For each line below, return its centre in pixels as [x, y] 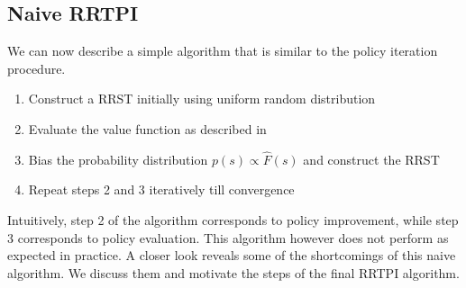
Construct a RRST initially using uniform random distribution [202, 99]
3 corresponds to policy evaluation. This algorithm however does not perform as [228, 237]
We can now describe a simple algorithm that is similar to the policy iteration [223, 51]
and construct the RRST [371, 159]
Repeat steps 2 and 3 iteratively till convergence [161, 189]
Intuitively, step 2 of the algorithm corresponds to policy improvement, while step [233, 219]
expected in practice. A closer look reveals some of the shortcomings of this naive [232, 255]
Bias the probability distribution [118, 159]
